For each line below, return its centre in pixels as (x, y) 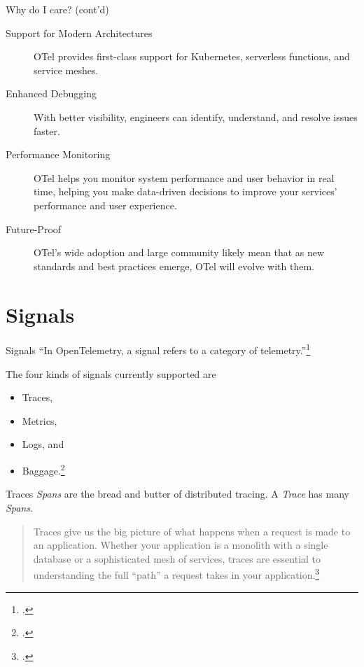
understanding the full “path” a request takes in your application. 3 (176, 574)
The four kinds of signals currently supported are (111, 373)
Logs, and (43, 444)
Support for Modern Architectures (79, 33)
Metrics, (40, 420)
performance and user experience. (105, 205)
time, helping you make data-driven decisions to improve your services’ (185, 191)
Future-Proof (34, 229)
